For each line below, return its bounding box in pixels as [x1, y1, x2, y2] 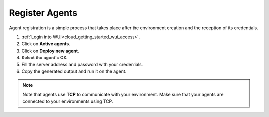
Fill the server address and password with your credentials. [21, 61, 143, 67]
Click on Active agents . [21, 41, 71, 47]
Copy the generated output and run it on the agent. [21, 68, 127, 74]
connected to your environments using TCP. [22, 98, 113, 104]
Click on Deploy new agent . [21, 48, 79, 54]
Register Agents [9, 7, 78, 18]
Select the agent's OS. [21, 55, 68, 60]
